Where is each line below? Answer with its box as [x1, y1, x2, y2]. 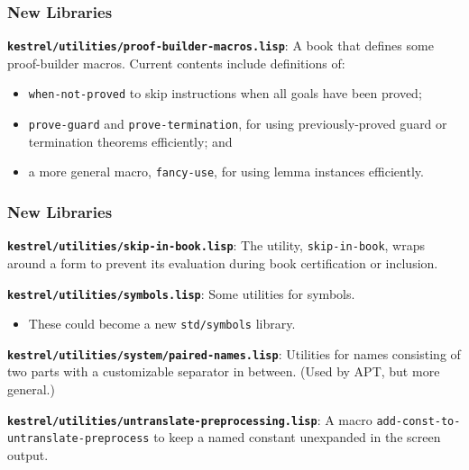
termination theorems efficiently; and [28, 131, 233, 150]
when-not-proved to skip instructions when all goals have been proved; [28, 84, 422, 103]
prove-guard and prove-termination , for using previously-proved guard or [28, 114, 447, 133]
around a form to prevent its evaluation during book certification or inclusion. [7, 253, 438, 272]
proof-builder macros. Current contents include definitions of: [7, 53, 345, 72]
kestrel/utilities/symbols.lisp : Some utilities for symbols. [7, 284, 355, 303]
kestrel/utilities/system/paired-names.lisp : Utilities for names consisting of [7, 344, 461, 363]
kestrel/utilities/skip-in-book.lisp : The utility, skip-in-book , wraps [7, 236, 425, 255]
